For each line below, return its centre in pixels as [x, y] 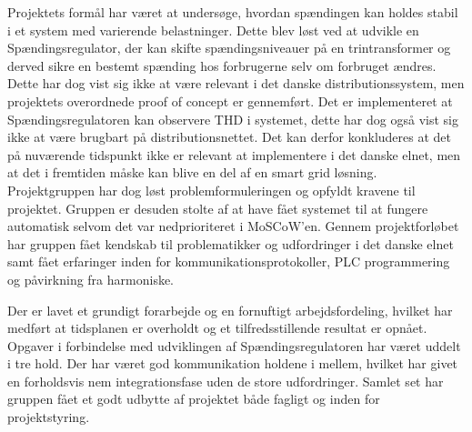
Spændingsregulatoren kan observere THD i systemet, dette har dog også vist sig [233, 119]
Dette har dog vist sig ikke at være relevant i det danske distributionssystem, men [236, 83]
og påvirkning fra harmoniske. [91, 279]
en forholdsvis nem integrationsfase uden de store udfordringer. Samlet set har [226, 381]
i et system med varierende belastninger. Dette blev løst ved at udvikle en [213, 30]
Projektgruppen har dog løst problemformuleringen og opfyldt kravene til [211, 190]
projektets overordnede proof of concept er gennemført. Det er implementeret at [230, 100]
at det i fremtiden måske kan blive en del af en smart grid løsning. [192, 172]
